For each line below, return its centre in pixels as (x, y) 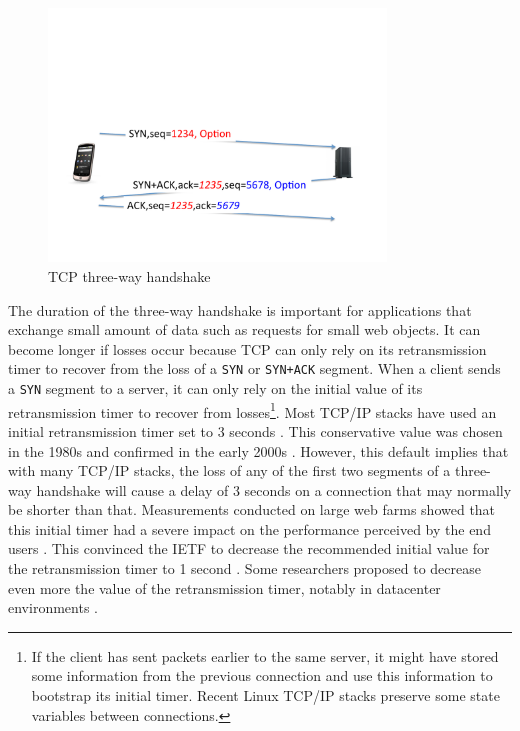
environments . (53, 607)
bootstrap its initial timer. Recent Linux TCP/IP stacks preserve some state (265, 695)
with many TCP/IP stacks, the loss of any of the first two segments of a (229, 470)
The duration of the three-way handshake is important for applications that (240, 309)
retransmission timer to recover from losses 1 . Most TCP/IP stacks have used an (252, 410)
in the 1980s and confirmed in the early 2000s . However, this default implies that (258, 450)
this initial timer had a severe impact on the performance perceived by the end (249, 528)
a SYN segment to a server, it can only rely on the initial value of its (215, 388)
